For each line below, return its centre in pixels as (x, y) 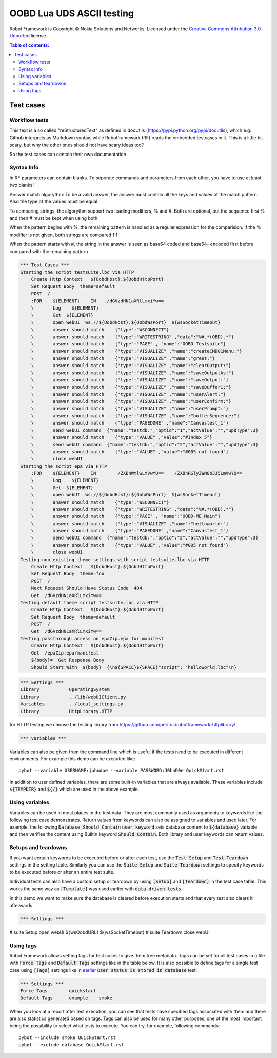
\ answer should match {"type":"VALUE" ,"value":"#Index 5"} (122, 437)
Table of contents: (29, 45)
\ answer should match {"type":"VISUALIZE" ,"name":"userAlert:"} (128, 394)
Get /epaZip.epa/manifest (65, 653)
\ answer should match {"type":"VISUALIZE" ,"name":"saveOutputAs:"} (133, 373)
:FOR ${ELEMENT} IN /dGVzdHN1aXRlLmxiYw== (97, 301)
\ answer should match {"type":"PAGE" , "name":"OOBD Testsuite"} (128, 344)
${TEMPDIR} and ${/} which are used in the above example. (74, 789)
